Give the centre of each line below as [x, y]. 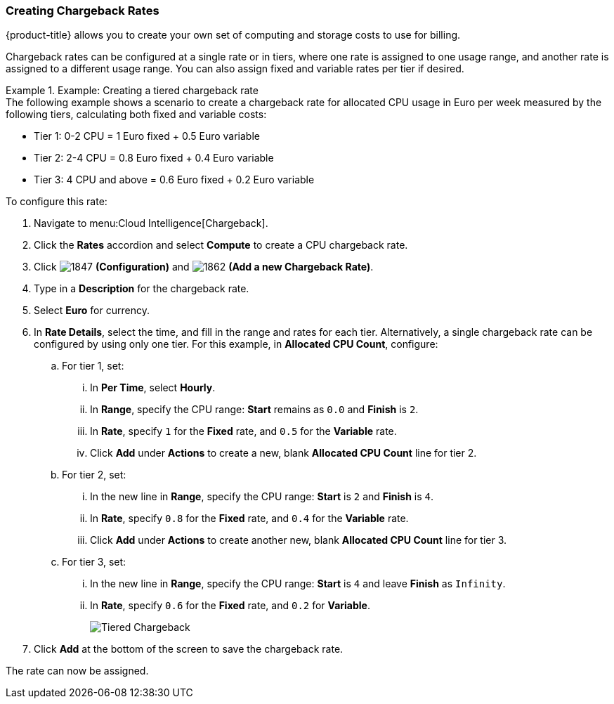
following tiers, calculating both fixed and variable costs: [136, 115]
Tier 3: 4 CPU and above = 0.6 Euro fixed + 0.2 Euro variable [174, 180]
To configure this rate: [57, 202]
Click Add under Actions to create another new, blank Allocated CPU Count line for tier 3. [299, 540]
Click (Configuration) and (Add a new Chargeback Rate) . [204, 267]
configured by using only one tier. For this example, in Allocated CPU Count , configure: [236, 344]
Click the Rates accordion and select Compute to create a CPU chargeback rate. [221, 245]
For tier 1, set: [93, 366]
